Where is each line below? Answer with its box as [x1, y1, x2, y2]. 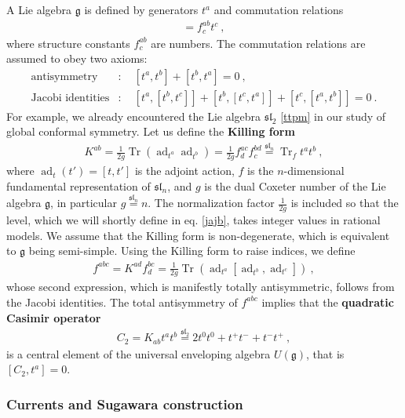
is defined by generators [84, 2, 199, 17]
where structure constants [6, 35, 130, 51]
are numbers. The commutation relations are [151, 35, 366, 51]
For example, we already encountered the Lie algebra [6, 107, 261, 124]
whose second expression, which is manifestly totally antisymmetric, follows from [6, 278, 395, 295]
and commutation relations [213, 2, 344, 17]
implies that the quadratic [261, 293, 394, 310]
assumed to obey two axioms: [6, 50, 148, 67]
